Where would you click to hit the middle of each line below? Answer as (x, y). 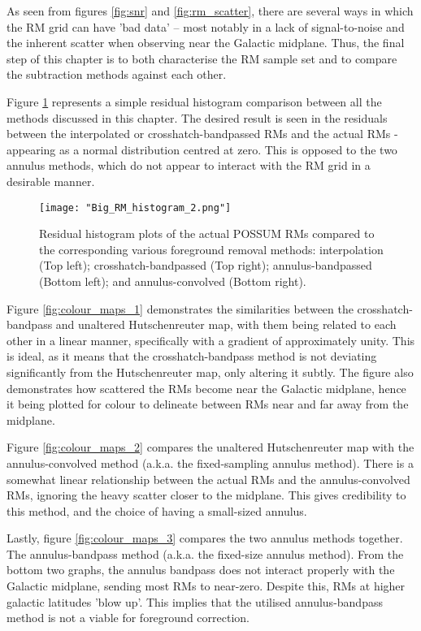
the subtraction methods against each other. (117, 74)
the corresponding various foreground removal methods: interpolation (211, 249)
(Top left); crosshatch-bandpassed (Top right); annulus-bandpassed (206, 265)
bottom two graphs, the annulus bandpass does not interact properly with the (201, 570)
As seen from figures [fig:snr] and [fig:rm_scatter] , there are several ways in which (210, 11)
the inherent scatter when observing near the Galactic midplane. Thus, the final (206, 43)
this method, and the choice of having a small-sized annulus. (157, 510)
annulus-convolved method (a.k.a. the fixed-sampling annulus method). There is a (210, 462)
